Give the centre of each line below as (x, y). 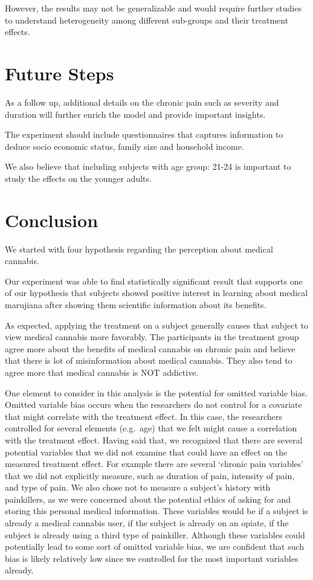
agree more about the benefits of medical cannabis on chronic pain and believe (150, 348)
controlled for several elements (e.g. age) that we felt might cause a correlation (151, 428)
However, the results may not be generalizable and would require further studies (153, 8)
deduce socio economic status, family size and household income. (124, 146)
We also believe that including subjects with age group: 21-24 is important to (148, 166)
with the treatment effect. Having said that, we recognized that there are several (154, 440)
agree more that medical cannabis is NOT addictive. (102, 372)
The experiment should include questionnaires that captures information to (144, 134)
